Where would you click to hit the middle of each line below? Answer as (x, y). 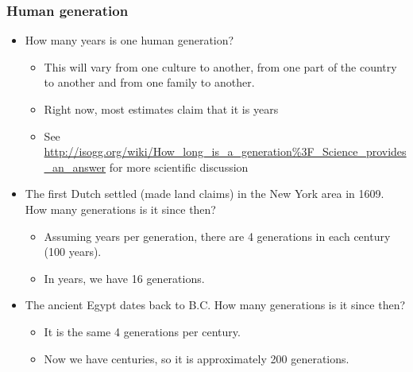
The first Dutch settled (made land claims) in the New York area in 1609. (205, 194)
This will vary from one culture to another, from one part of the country (220, 66)
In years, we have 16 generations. (124, 278)
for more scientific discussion (179, 167)
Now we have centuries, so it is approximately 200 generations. (197, 358)
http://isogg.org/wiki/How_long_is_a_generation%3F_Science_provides (225, 151)
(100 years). (73, 252)
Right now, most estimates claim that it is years (161, 109)
